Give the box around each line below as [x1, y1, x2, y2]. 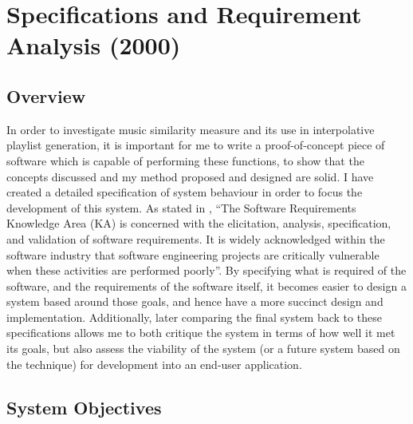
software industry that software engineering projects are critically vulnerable [6, 246, 380, 263]
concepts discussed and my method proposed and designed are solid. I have [6, 168, 374, 184]
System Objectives [6, 394, 162, 419]
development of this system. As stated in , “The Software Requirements [6, 199, 356, 216]
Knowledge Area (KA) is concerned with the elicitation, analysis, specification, [6, 215, 391, 232]
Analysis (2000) [6, 29, 181, 61]
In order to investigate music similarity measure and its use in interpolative [6, 121, 375, 137]
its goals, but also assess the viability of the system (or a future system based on [6, 340, 400, 357]
